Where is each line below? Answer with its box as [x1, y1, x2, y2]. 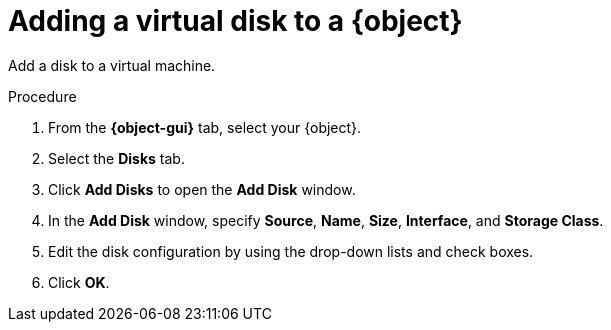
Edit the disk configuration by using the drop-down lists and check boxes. [48, 242, 534, 260]
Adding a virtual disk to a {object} [8, 4, 463, 38]
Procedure [8, 87, 77, 105]
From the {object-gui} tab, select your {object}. [48, 118, 362, 136]
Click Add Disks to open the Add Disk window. [48, 180, 356, 198]
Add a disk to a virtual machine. [8, 56, 216, 74]
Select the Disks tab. [48, 149, 185, 167]
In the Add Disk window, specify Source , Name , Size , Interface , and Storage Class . [48, 211, 604, 229]
